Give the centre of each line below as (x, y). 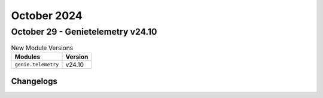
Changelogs (34, 82)
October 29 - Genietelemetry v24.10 (84, 32)
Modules (28, 57)
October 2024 (47, 16)
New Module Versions (42, 48)
